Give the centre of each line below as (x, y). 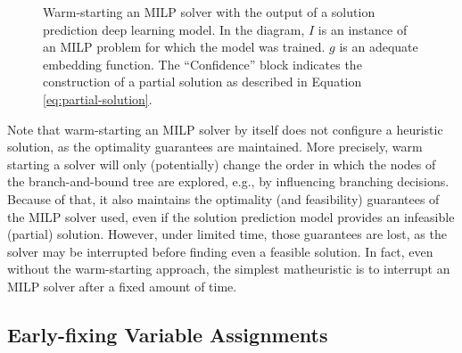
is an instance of (363, 29)
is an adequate (379, 47)
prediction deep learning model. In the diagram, (174, 29)
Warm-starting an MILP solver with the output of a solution (209, 12)
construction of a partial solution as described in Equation (202, 82)
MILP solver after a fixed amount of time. (122, 286)
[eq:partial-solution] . (98, 99)
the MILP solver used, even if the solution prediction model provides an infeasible (231, 216)
